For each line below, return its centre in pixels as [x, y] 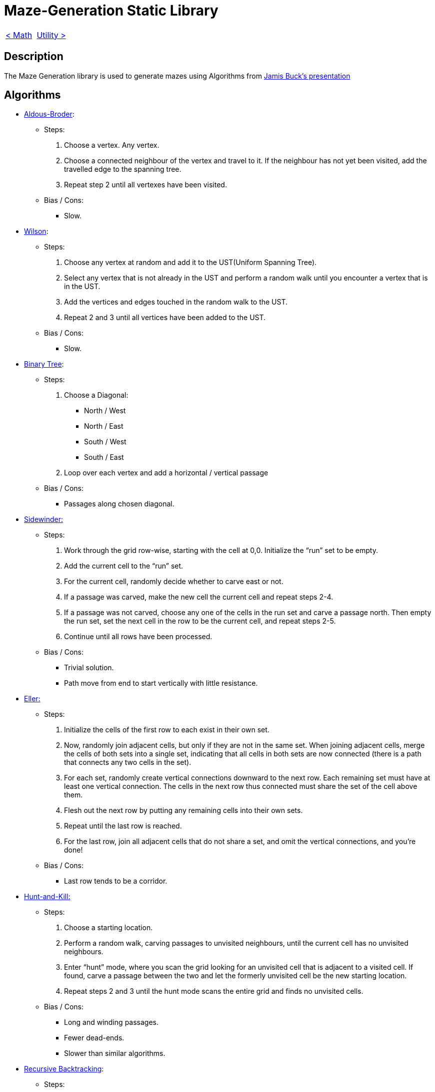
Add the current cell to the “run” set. [124, 566]
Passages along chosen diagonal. [119, 504]
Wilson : [36, 231]
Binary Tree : [44, 364]
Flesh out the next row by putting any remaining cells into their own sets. [183, 810]
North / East [104, 426]
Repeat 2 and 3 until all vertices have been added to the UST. [165, 318]
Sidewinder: [44, 519]
